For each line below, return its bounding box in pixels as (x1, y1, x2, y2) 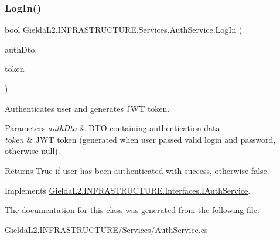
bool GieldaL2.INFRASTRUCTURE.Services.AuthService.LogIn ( (5, 23, 243, 36)
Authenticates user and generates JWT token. (5, 102, 170, 114)
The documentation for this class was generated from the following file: (5, 204, 259, 216)
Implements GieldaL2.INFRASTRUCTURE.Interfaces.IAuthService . (5, 184, 251, 196)
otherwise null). (5, 145, 60, 157)
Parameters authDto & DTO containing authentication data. (5, 122, 223, 134)
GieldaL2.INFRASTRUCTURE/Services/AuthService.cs (5, 223, 208, 235)
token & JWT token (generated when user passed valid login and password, (5, 133, 276, 145)
